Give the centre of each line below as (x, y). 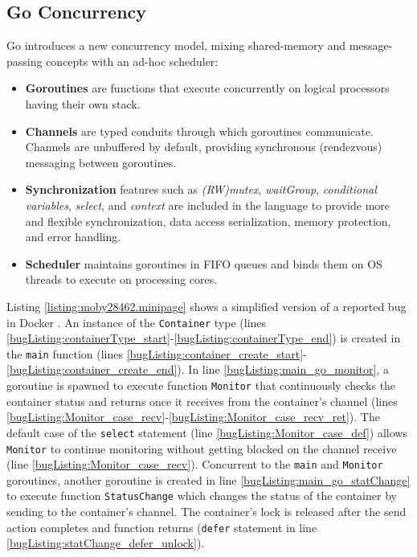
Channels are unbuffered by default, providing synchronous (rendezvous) (204, 147)
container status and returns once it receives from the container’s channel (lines (202, 401)
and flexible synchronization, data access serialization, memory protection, (208, 221)
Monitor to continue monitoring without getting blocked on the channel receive (202, 448)
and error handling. (73, 237)
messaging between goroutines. (101, 162)
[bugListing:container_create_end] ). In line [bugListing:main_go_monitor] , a (198, 369)
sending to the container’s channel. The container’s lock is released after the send (206, 512)
